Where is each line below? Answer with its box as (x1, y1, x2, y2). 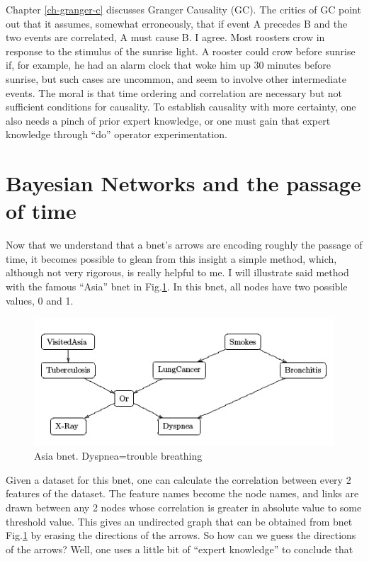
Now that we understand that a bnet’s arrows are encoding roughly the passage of (6, 237, 363, 252)
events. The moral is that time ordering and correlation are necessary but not (6, 85, 343, 100)
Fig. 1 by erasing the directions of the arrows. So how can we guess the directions (6, 528, 356, 543)
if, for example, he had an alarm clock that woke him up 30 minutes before (6, 57, 331, 72)
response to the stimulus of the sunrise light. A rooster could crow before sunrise (6, 43, 356, 58)
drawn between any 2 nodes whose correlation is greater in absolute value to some (6, 499, 362, 514)
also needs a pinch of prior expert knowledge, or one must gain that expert (6, 113, 331, 127)
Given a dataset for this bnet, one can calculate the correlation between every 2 (6, 472, 351, 487)
